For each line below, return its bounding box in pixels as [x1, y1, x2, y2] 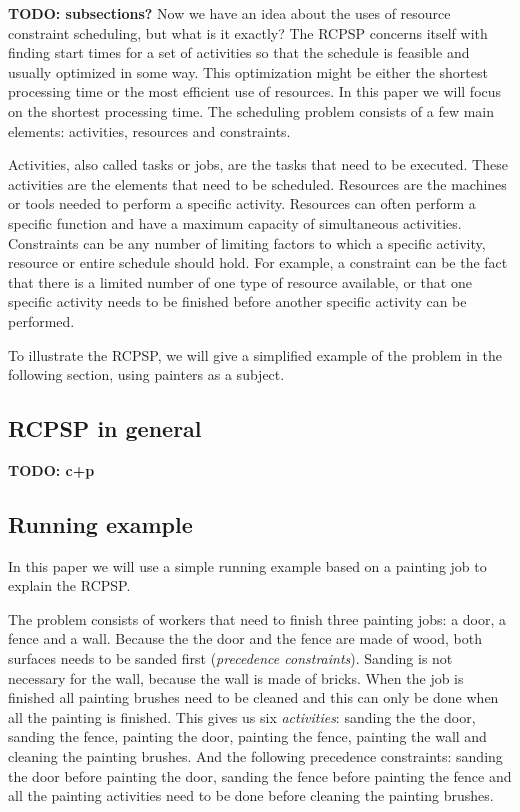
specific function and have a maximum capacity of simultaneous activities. [8, 212, 462, 233]
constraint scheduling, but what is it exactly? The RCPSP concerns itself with [8, 22, 488, 43]
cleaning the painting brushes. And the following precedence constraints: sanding [8, 746, 503, 767]
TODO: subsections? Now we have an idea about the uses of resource [8, 3, 451, 23]
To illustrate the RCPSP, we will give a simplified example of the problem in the [8, 344, 502, 365]
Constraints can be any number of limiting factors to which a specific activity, [8, 232, 486, 253]
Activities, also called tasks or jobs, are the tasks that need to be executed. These [8, 154, 508, 175]
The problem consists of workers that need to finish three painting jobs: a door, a [8, 608, 507, 629]
